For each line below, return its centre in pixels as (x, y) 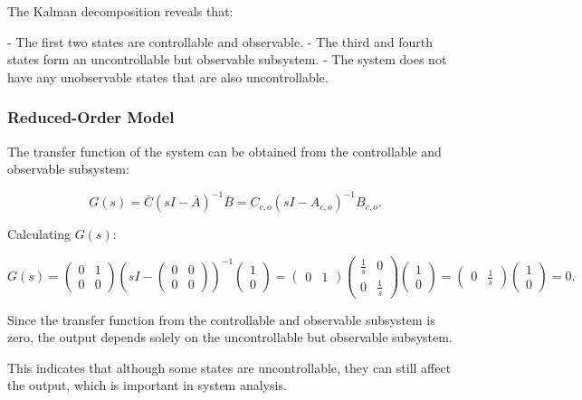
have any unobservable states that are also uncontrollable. (168, 76)
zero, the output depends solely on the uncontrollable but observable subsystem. (230, 337)
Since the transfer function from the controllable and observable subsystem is (221, 319)
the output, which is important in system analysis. (147, 385)
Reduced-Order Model (91, 117)
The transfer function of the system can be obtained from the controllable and (224, 151)
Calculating (39, 234)
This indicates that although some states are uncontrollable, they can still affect (229, 367)
